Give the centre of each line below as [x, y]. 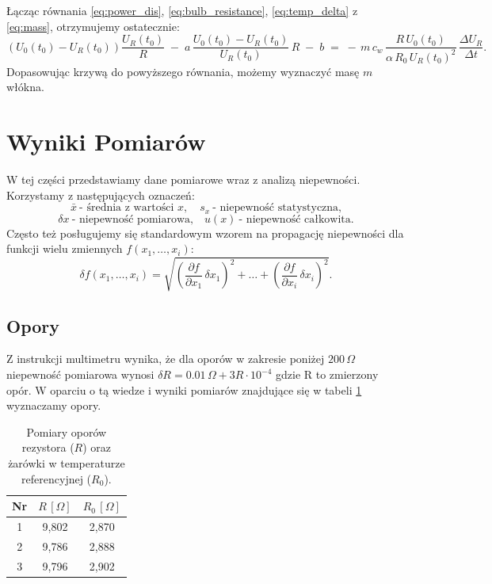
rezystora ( [48, 447]
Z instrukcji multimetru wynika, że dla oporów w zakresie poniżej [166, 359]
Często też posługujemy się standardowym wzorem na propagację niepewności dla [205, 233]
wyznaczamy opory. [54, 405]
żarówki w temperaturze [67, 463]
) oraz [97, 447]
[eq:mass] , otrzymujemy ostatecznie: [93, 26]
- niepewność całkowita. [296, 219]
